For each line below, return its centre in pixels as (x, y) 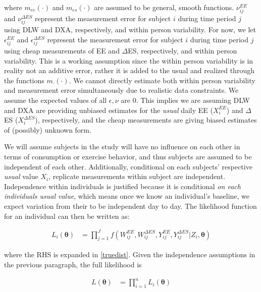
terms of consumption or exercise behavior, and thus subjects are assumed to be (128, 156)
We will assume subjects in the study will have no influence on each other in (122, 147)
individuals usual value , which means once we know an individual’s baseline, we (127, 196)
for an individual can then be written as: (67, 216)
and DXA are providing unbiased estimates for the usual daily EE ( (109, 110)
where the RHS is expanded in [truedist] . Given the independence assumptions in (130, 254)
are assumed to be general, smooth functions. (164, 7)
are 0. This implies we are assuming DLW (185, 100)
